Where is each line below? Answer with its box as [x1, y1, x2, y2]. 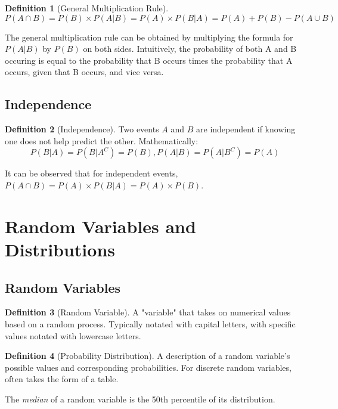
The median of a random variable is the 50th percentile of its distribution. [5, 392, 275, 405]
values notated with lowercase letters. [5, 329, 141, 342]
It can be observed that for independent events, [5, 167, 178, 179]
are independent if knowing [196, 123, 296, 135]
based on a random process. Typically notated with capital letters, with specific [5, 317, 296, 330]
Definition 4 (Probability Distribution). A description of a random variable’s [5, 349, 290, 362]
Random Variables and [5, 213, 196, 238]
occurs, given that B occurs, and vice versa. [5, 66, 164, 78]
